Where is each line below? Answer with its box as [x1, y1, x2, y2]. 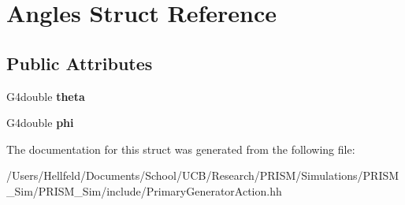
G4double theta [6, 88, 85, 104]
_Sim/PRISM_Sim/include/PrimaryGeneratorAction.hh [6, 182, 282, 199]
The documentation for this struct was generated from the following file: [6, 140, 355, 157]
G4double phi [6, 114, 74, 131]
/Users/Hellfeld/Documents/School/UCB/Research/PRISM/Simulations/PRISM [6, 167, 399, 184]
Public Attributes [6, 50, 153, 75]
